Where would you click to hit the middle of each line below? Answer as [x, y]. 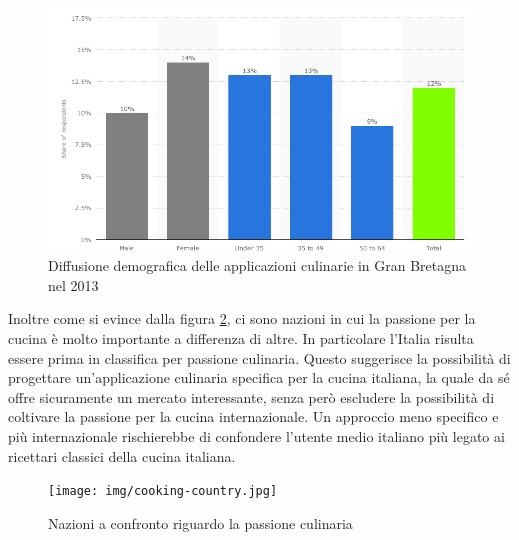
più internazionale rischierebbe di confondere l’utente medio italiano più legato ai [256, 435]
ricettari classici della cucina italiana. [122, 455]
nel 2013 [73, 284]
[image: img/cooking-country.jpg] [163, 491]
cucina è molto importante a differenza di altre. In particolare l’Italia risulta [241, 337]
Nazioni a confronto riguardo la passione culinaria [200, 522]
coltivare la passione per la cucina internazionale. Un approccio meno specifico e [253, 416]
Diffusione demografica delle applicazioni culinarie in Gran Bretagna [257, 265]
